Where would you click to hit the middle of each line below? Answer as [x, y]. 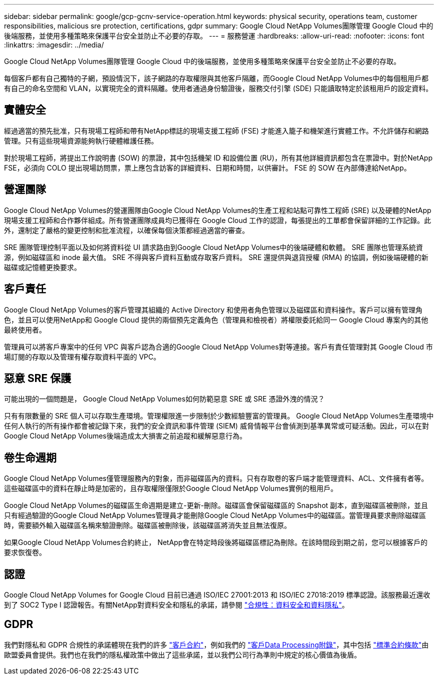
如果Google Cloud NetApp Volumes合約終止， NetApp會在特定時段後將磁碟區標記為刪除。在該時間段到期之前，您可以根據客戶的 [216, 542]
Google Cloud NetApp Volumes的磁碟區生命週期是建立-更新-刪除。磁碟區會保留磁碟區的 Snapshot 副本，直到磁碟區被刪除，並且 [216, 505]
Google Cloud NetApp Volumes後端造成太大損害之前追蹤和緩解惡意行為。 [125, 436]
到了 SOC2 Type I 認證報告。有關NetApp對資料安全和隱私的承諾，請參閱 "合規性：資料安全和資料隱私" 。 [176, 605]
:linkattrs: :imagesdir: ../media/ [54, 45]
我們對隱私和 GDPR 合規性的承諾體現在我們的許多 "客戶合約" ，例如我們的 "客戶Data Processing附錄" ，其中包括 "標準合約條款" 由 [216, 644]
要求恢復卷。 [25, 552]
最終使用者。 [25, 329]
